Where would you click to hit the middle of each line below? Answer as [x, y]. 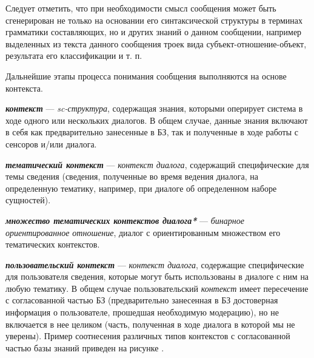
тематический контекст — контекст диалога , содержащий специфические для [157, 164]
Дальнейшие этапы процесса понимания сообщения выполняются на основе [146, 76]
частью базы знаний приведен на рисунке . [85, 347]
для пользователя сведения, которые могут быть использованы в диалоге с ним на [157, 276]
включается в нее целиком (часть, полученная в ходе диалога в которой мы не [150, 324]
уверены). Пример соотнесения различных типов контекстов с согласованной [148, 336]
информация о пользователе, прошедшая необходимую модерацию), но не [142, 312]
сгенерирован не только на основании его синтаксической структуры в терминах [154, 20]
